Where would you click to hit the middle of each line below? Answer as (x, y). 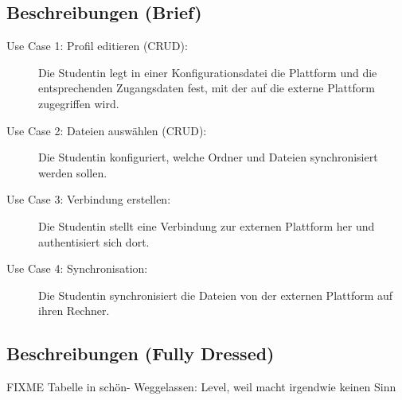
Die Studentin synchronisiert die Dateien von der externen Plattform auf (216, 295)
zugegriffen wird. (79, 103)
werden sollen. (73, 172)
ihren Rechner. (74, 311)
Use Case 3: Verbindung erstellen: (89, 199)
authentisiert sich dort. (94, 241)
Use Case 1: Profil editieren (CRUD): (97, 46)
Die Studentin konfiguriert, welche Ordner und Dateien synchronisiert (208, 157)
